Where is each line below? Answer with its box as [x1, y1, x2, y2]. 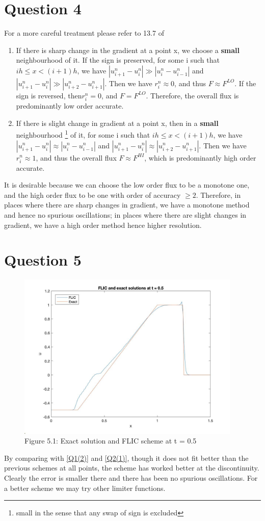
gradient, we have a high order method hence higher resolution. [4, 219, 202, 230]
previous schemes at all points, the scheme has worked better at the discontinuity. [4, 462, 259, 473]
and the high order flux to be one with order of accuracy [4, 189, 181, 200]
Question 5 [4, 249, 82, 270]
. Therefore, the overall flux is [146, 90, 239, 100]
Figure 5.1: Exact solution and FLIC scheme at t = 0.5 [24, 435, 197, 446]
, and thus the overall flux [36, 152, 117, 163]
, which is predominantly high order [144, 152, 256, 163]
